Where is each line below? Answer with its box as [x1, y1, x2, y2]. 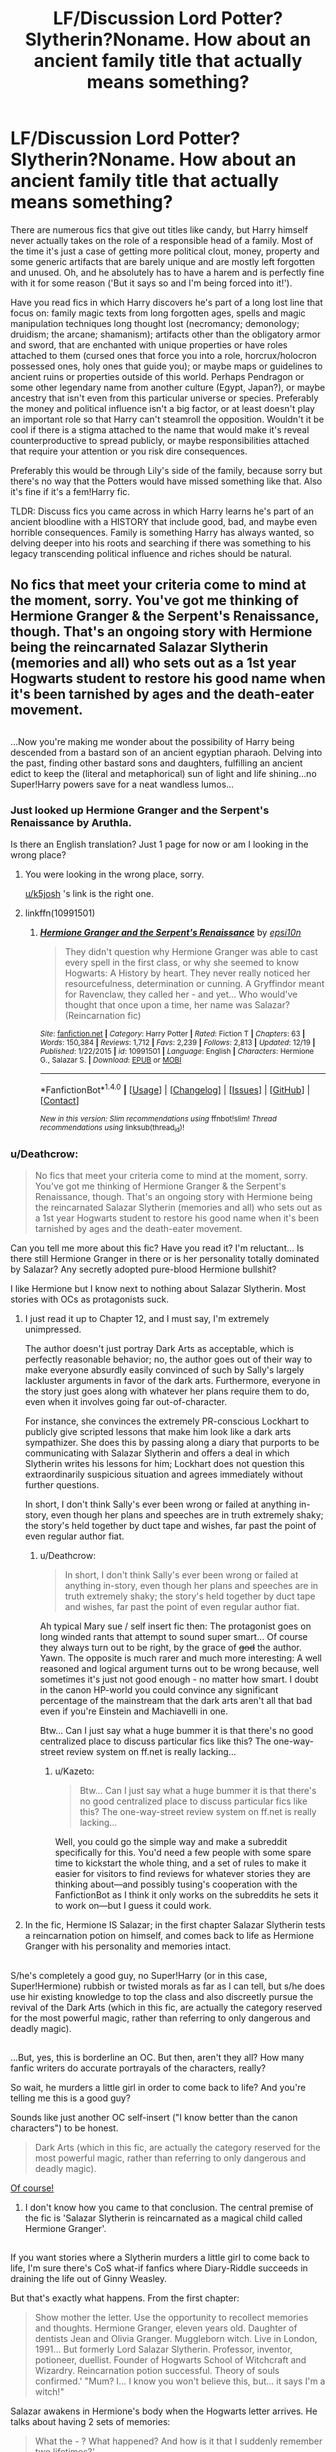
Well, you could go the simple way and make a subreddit [54, 1836, 288, 1848]
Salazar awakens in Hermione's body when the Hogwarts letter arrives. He [10, 2405, 318, 2417]
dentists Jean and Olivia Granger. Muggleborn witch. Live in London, [34, 2333, 318, 2345]
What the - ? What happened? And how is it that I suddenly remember [34, 2435, 323, 2447]
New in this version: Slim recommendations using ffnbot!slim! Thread [39, 1113, 277, 1124]
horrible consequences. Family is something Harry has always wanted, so [10, 526, 315, 538]
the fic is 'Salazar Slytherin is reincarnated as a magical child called [24, 2212, 303, 2224]
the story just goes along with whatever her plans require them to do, [24, 1385, 310, 1397]
